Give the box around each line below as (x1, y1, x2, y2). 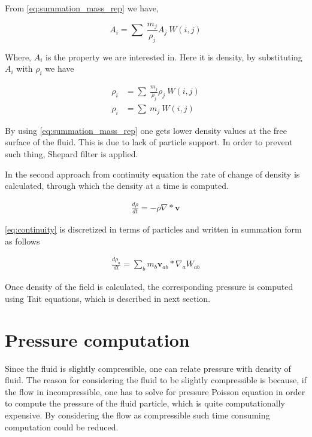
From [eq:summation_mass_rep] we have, (5, 2, 159, 14)
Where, (5, 50, 31, 63)
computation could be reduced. (5, 420, 119, 433)
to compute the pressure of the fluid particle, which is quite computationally (5, 397, 285, 410)
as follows (5, 234, 40, 247)
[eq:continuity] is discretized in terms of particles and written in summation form (5, 223, 302, 235)
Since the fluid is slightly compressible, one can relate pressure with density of (5, 362, 291, 374)
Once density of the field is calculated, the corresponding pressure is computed (5, 280, 293, 293)
